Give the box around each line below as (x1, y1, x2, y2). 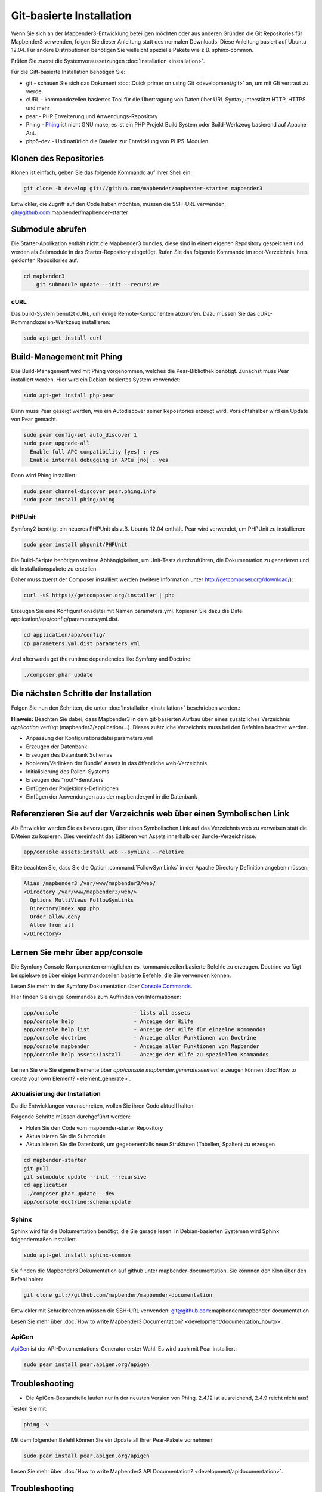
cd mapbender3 (23, 273, 65, 280)
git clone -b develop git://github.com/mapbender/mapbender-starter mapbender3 (23, 185, 263, 192)
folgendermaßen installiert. (11, 1236, 78, 1243)
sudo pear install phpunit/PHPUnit (23, 541, 128, 548)
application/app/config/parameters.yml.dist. (11, 615, 119, 623)
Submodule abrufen (11, 224, 87, 235)
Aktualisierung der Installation (11, 1090, 101, 1098)
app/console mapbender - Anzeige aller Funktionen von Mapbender (23, 1043, 259, 1050)
